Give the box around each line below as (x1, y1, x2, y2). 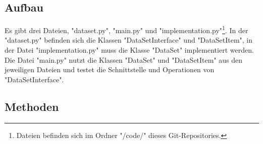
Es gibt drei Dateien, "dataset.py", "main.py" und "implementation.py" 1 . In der (5, 24, 248, 35)
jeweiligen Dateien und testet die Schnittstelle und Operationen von (5, 64, 215, 75)
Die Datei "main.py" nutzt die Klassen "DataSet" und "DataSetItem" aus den (5, 54, 243, 65)
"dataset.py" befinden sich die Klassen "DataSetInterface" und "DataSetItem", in (5, 35, 253, 45)
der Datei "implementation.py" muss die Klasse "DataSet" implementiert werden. (5, 45, 254, 55)
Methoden (5, 98, 59, 114)
